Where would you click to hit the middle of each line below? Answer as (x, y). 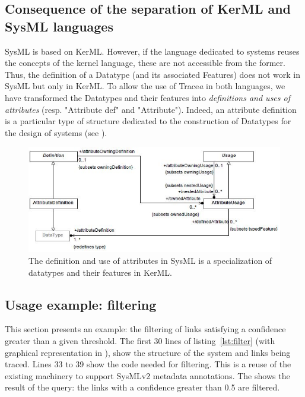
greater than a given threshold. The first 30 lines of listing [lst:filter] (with (140, 341)
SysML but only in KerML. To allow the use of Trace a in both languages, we (145, 86)
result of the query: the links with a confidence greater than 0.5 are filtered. (142, 387)
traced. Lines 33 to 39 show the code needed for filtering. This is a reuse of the (148, 364)
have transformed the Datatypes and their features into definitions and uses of (147, 97)
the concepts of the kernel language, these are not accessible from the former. (145, 63)
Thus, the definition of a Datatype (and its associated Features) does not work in (152, 74)
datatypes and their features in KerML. (100, 272)
